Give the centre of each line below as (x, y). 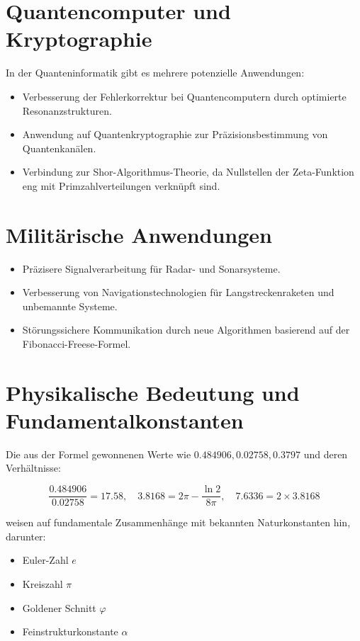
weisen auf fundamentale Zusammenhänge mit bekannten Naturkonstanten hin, (178, 522)
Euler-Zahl (45, 560)
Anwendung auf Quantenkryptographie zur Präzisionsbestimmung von (175, 134)
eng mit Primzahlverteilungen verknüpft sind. (121, 185)
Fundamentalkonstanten (125, 420)
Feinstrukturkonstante (70, 631)
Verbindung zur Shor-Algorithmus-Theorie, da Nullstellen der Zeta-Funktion (188, 172)
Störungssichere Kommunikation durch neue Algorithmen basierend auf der (186, 330)
